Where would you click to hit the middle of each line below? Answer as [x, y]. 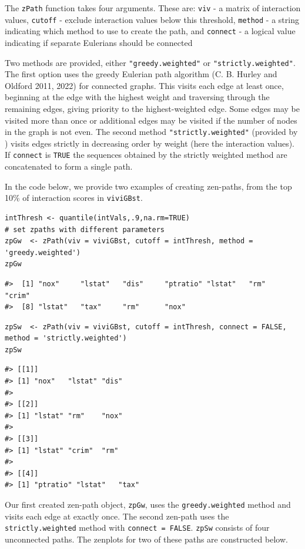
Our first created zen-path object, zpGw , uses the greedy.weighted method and [148, 504]
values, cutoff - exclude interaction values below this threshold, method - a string [152, 19]
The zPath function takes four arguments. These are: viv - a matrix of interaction [153, 8]
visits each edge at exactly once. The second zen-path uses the [117, 516]
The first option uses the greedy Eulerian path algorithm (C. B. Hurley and [141, 74]
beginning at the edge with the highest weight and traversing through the [137, 97]
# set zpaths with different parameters [85, 229]
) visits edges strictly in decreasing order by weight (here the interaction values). [150, 143]
